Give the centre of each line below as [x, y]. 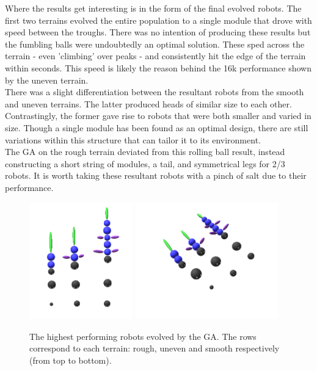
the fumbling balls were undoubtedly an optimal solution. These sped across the [155, 44]
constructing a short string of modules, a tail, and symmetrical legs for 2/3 [145, 163]
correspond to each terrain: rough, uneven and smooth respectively [155, 348]
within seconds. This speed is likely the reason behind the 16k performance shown [158, 67]
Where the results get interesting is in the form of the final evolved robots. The [153, 8]
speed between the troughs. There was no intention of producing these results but [158, 32]
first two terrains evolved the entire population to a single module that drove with [158, 20]
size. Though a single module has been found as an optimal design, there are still [157, 127]
